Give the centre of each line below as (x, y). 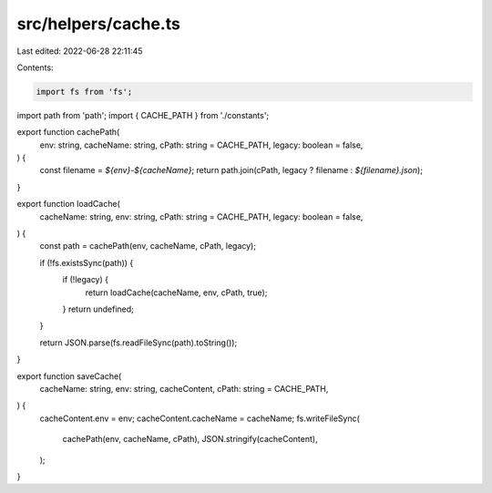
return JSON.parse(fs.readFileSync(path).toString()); (138, 343)
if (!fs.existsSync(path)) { (87, 262)
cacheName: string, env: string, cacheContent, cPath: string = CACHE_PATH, (184, 388)
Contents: (35, 67)
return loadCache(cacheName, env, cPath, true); (176, 293)
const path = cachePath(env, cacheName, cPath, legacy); (148, 246)
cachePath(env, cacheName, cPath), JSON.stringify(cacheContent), (190, 439)
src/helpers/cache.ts (99, 24)
